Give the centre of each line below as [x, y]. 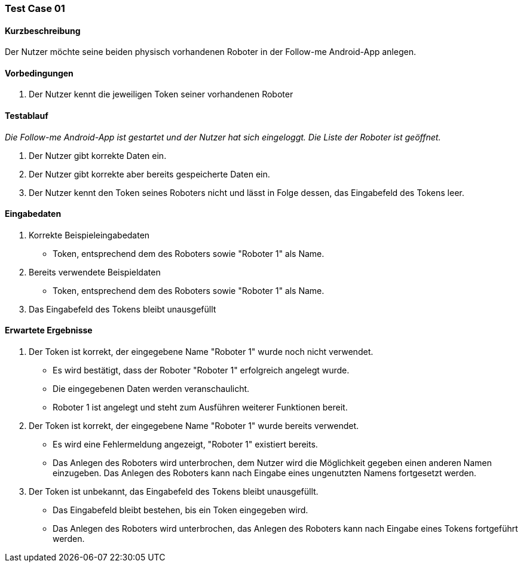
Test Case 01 [35, 8]
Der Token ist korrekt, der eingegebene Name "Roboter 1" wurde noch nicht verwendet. [201, 352]
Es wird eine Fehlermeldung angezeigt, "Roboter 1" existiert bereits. [185, 445]
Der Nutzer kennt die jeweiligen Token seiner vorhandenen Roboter [161, 94]
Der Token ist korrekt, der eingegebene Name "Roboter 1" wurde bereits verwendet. [194, 426]
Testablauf [27, 116]
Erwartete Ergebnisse [49, 330]
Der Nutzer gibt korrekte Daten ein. [98, 155]
